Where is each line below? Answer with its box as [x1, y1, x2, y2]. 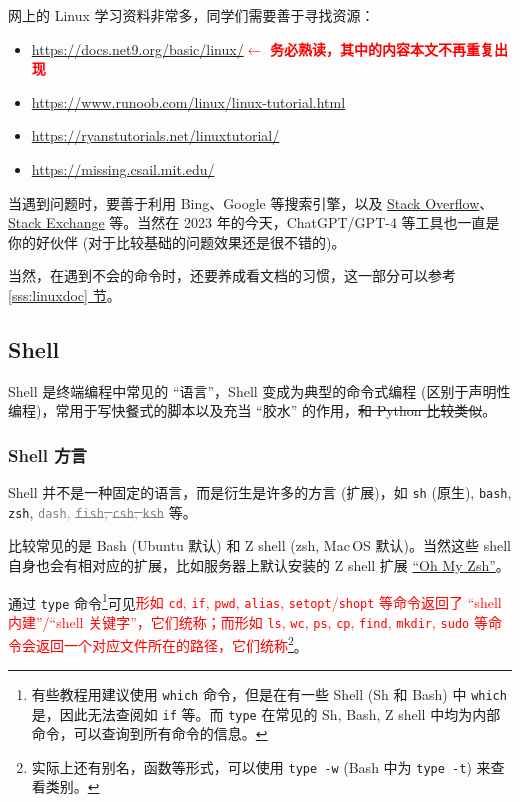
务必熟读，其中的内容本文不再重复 [270, 38, 495, 59]
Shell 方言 [8, 442, 87, 467]
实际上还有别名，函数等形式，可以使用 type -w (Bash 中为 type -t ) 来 [31, 756, 491, 777]
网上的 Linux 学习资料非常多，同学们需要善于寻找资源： [8, 5, 375, 25]
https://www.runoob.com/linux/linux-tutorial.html [31, 91, 346, 112]
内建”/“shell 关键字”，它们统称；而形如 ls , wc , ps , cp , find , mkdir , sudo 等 [8, 611, 488, 632]
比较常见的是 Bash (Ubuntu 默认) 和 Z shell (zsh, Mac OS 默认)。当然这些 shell [8, 535, 511, 556]
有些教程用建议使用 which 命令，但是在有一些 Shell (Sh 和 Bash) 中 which [31, 683, 507, 704]
